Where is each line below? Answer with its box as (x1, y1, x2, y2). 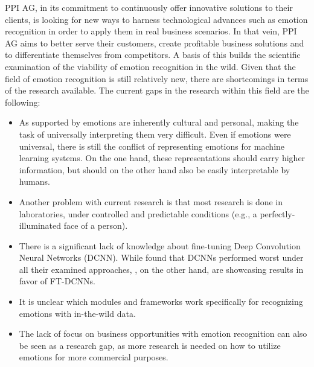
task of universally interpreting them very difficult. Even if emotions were (19, 127, 291, 140)
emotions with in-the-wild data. (19, 307, 136, 319)
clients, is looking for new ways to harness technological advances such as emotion (5, 13, 308, 25)
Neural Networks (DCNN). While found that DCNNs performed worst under (19, 251, 304, 264)
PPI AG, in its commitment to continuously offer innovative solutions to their (5, 1, 293, 13)
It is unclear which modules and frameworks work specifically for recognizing (19, 295, 303, 308)
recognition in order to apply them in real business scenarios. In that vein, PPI (5, 25, 297, 37)
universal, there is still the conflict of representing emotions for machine (19, 139, 285, 152)
